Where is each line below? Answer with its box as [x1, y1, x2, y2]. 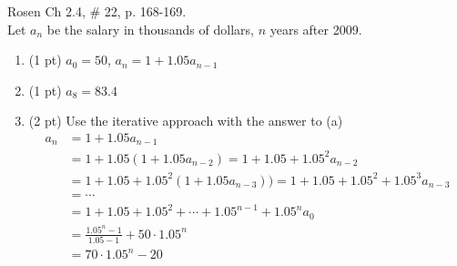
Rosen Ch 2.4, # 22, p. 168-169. [7, 2, 187, 20]
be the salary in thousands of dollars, [46, 19, 254, 38]
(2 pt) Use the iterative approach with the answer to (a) [28, 111, 343, 130]
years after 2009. [269, 19, 362, 38]
